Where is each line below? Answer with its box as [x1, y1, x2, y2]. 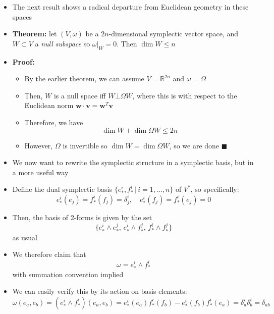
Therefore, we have [24, 117, 83, 127]
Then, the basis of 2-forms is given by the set [12, 212, 152, 222]
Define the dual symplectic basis [12, 184, 112, 194]
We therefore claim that [12, 249, 86, 259]
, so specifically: [190, 184, 239, 194]
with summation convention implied [12, 269, 124, 279]
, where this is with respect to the [132, 90, 237, 100]
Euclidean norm [24, 100, 74, 111]
